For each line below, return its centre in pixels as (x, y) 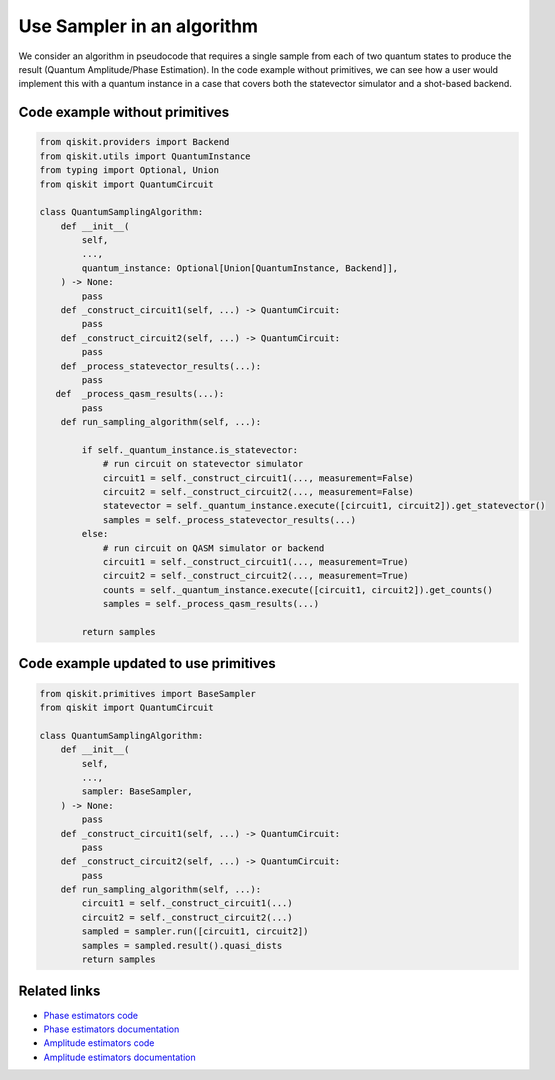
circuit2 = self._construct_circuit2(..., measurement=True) (255, 576)
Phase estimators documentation (111, 1029)
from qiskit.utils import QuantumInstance (145, 156)
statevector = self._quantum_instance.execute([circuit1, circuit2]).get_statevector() (324, 506)
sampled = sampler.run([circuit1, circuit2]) (195, 931)
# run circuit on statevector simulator (203, 464)
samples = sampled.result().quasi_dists (182, 945)
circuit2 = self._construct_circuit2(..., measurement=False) (258, 492)
